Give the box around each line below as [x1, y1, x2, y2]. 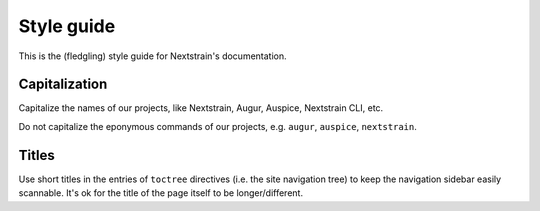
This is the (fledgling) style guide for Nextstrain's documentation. [18, 50, 287, 62]
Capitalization [18, 76, 108, 93]
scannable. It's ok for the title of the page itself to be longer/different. [18, 187, 304, 199]
